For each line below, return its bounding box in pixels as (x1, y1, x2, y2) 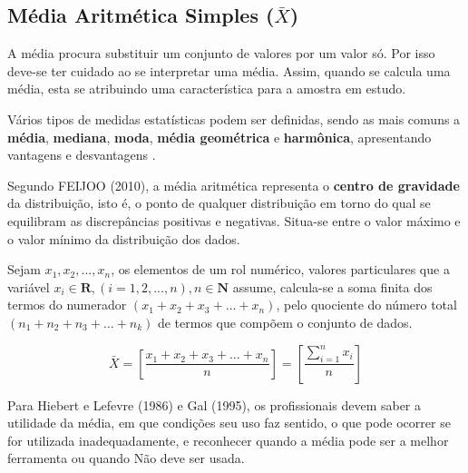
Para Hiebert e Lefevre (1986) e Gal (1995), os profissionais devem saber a (7, 395, 422, 414)
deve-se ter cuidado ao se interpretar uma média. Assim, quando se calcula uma (7, 61, 451, 80)
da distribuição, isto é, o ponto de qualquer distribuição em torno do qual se (7, 193, 431, 212)
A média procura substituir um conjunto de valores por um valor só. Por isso (7, 44, 435, 63)
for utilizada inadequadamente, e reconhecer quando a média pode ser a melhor (7, 430, 449, 449)
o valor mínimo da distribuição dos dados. (7, 229, 240, 248)
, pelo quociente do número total (276, 295, 457, 314)
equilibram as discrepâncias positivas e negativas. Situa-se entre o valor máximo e (7, 211, 461, 230)
